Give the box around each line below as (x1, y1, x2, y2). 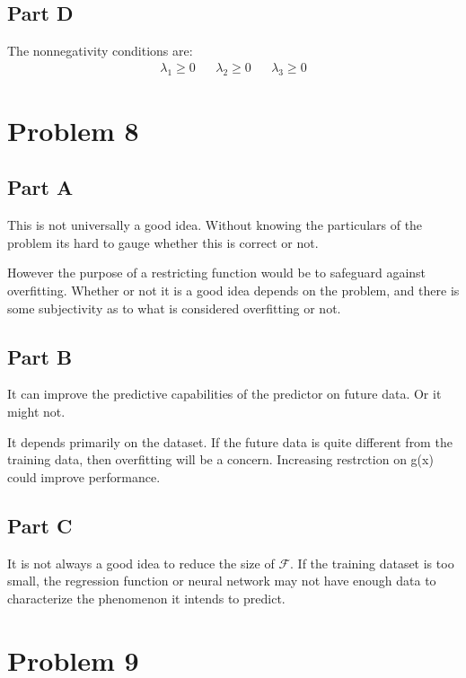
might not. (7, 401, 66, 420)
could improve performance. (7, 467, 161, 486)
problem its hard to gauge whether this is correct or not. (7, 233, 319, 251)
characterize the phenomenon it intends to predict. (7, 588, 286, 607)
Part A (7, 173, 74, 201)
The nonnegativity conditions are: (7, 41, 193, 60)
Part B (7, 342, 73, 370)
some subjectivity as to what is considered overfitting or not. (7, 298, 341, 317)
